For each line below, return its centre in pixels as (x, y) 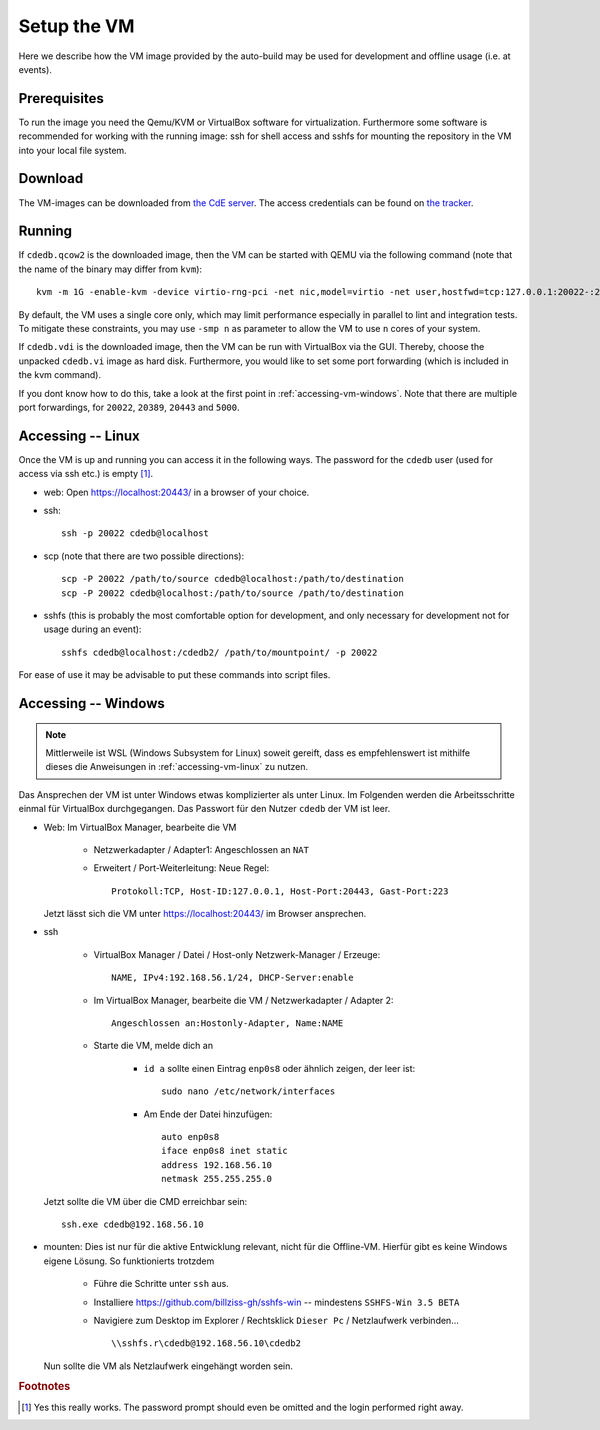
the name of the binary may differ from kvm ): (110, 269)
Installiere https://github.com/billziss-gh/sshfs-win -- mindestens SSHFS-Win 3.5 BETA (276, 1302)
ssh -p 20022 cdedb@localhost (135, 533)
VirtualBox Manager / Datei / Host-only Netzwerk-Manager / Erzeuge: (237, 954)
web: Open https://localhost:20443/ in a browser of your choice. (176, 492)
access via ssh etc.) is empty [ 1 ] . (86, 474)
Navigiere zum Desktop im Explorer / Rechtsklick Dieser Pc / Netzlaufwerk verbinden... (276, 1320)
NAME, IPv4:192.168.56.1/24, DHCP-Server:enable (232, 978)
